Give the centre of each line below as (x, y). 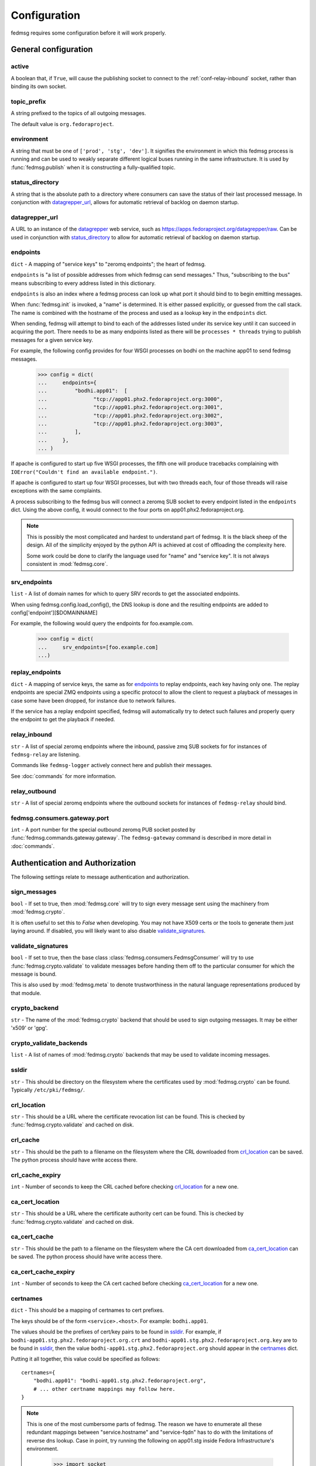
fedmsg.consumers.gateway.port (60, 818)
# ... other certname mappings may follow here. (104, 1389)
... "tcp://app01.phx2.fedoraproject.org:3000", (130, 399)
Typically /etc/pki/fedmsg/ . (48, 1090)
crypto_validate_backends (49, 1043)
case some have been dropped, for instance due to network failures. (93, 700)
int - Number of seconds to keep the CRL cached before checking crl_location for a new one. (125, 1187)
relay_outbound (34, 791)
